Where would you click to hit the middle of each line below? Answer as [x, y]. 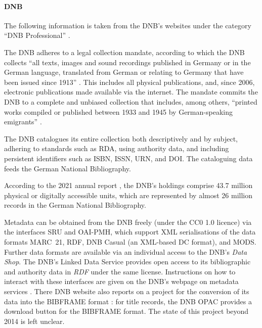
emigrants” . [23, 122]
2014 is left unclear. [34, 321]
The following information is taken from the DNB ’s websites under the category [128, 25]
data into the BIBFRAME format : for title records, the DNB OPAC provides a [128, 301]
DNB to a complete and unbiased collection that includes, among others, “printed [131, 101]
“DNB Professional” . [37, 35]
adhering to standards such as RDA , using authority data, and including [117, 148]
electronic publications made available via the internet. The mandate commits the [131, 92]
